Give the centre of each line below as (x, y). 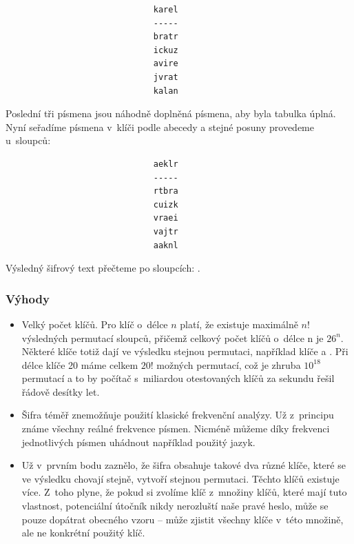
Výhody (28, 298)
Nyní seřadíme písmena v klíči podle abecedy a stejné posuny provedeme (160, 127)
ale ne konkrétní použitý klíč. (83, 533)
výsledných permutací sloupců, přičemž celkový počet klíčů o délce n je (173, 338)
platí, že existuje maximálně (239, 324)
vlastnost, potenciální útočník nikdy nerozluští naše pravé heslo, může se (175, 506)
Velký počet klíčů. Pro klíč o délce (95, 324)
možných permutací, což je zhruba (229, 364)
